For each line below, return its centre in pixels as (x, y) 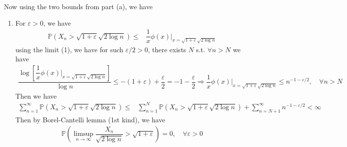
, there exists (167, 49)
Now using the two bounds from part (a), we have (78, 6)
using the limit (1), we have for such (69, 49)
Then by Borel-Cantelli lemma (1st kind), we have (90, 119)
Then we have (36, 96)
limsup (83, 134)
